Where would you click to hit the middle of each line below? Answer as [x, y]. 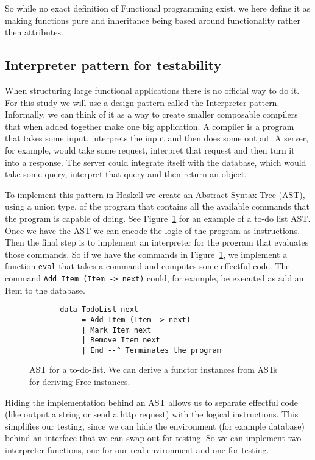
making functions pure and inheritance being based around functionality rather [153, 20]
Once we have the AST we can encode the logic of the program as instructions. [153, 230]
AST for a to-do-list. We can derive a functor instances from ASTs [154, 370]
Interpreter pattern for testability [113, 65]
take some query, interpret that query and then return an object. [126, 174]
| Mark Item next [116, 330]
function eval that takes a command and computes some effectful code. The [147, 266]
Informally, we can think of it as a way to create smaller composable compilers [151, 114]
